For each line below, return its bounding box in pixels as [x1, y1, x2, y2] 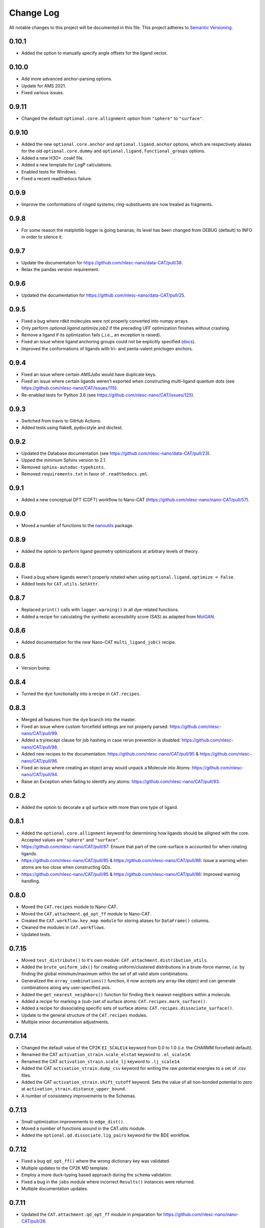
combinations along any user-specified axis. [21, 985, 111, 991]
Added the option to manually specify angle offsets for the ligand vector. [21, 50, 168, 56]
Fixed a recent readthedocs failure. [21, 175, 93, 181]
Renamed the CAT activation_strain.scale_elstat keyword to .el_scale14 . [21, 1052, 191, 1058]
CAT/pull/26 [21, 1218, 46, 1224]
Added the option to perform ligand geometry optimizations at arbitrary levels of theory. [21, 548, 199, 554]
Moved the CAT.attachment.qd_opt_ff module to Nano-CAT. [21, 911, 152, 917]
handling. [21, 878, 40, 884]
